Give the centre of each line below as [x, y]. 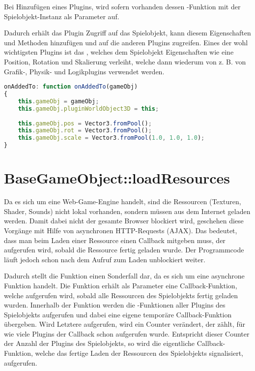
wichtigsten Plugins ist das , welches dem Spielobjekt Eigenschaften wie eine [119, 52]
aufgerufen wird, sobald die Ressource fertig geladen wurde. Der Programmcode [124, 250]
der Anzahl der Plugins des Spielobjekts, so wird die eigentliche [99, 343]
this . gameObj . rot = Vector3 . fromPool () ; [85, 131]
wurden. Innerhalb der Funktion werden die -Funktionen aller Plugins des [115, 305]
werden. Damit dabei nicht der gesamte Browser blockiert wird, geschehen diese [124, 221]
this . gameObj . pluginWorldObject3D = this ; [88, 108]
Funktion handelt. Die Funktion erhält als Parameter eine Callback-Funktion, [121, 285]
